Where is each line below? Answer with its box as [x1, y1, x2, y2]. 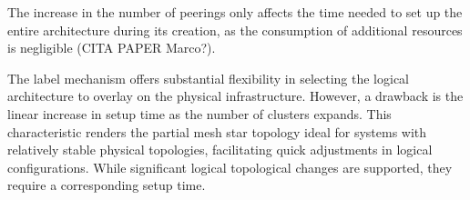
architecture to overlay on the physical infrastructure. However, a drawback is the [7, 86, 464, 105]
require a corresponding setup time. [7, 175, 206, 195]
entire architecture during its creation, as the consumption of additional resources [7, 20, 463, 39]
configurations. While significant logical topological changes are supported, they [7, 157, 453, 176]
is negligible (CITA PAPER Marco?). [7, 38, 216, 57]
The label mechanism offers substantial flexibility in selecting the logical [7, 68, 410, 87]
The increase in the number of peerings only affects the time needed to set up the [7, 3, 463, 21]
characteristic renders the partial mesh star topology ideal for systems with [7, 122, 427, 141]
